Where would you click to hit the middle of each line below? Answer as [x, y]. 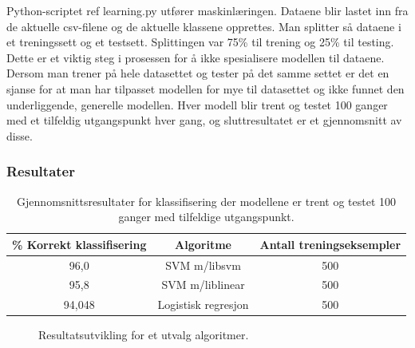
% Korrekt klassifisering [79, 244]
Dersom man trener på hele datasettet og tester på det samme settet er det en [198, 73]
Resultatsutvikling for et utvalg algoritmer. [144, 335]
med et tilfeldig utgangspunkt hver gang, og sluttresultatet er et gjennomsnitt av [204, 120]
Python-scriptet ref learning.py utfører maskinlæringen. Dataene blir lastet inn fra [207, 10]
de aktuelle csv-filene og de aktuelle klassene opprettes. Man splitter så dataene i [204, 26]
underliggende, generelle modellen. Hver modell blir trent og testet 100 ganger [197, 104]
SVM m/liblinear [203, 285]
